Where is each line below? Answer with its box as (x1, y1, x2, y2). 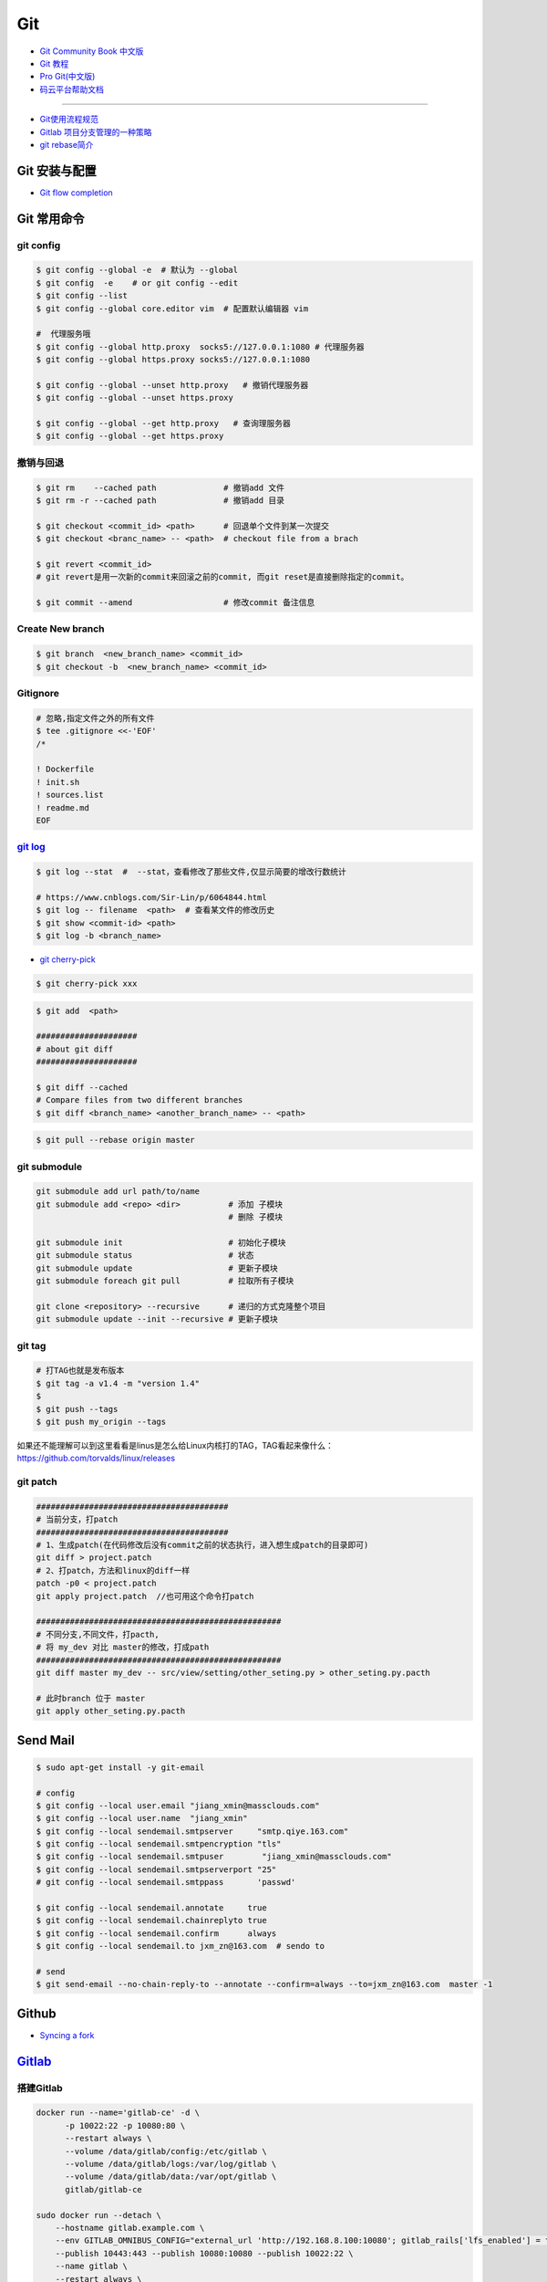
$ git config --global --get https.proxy (36, 431, 224, 442)
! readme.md (36, 802, 90, 812)
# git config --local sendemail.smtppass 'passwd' (36, 1877, 296, 1888)
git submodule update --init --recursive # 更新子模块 (36, 1314, 278, 1324)
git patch (16, 1475, 58, 1488)
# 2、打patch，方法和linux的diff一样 (36, 1565, 191, 1575)
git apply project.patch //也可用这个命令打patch (36, 1591, 254, 1601)
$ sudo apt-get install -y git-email (36, 1762, 205, 1773)
